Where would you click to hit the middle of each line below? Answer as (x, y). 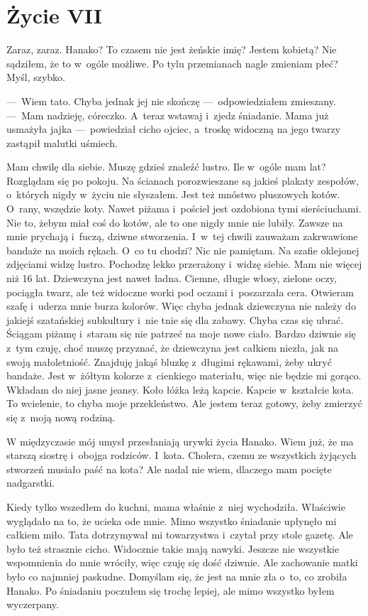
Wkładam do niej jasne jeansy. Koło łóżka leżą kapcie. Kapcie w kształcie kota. (180, 389)
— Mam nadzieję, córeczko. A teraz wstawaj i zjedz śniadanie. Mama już (168, 115)
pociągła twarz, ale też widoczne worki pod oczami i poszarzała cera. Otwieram (180, 292)
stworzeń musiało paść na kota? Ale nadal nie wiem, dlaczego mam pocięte (169, 469)
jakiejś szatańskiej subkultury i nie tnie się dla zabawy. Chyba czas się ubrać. (175, 319)
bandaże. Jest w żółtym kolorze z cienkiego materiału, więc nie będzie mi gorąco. (184, 375)
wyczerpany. (33, 604)
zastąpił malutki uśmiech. (62, 142)
